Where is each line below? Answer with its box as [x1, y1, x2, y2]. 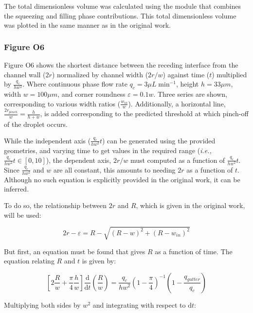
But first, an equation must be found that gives [4, 246, 145, 256]
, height [176, 79, 199, 89]
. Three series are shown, [153, 88, 228, 99]
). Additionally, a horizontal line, [128, 98, 226, 108]
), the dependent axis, [46, 155, 111, 165]
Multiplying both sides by [4, 299, 81, 310]
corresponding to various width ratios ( [4, 98, 121, 108]
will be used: [4, 209, 41, 220]
